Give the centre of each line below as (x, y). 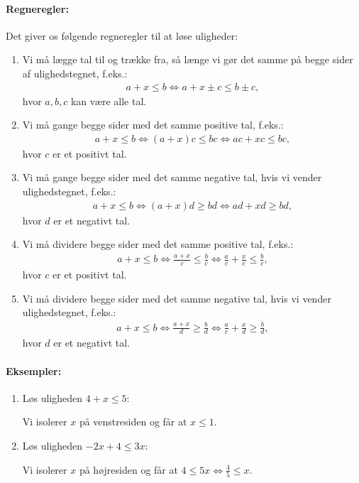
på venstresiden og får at (133, 422)
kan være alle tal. (109, 101)
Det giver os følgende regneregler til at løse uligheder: (122, 35)
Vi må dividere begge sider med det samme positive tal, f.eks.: (158, 244)
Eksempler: (34, 370)
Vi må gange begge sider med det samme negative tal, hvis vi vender (172, 177)
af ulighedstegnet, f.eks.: (75, 73)
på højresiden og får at (128, 469)
